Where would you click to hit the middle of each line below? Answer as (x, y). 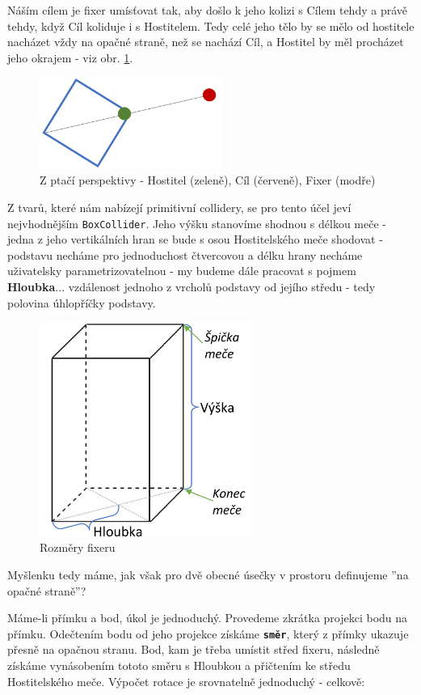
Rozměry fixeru (78, 547)
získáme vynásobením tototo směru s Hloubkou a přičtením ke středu (179, 665)
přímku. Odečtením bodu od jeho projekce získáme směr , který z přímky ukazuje (208, 633)
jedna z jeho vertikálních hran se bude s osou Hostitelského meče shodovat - (195, 239)
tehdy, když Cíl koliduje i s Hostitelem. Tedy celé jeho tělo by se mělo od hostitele (211, 25)
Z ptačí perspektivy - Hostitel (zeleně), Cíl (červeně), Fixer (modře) (208, 180)
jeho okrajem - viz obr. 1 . (70, 57)
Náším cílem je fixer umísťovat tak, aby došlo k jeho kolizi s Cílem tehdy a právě (207, 10)
